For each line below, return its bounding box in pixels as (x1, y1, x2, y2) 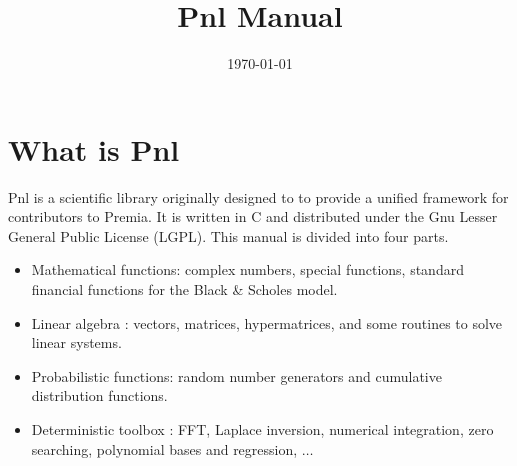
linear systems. (31, 332, 122, 353)
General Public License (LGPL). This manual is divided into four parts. (8, 225, 449, 246)
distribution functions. (31, 385, 168, 406)
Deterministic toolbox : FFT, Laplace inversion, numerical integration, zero (31, 419, 494, 439)
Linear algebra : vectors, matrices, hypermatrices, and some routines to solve (31, 312, 503, 333)
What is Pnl (8, 128, 180, 169)
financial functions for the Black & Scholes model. (31, 279, 338, 300)
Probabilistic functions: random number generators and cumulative (31, 365, 442, 386)
